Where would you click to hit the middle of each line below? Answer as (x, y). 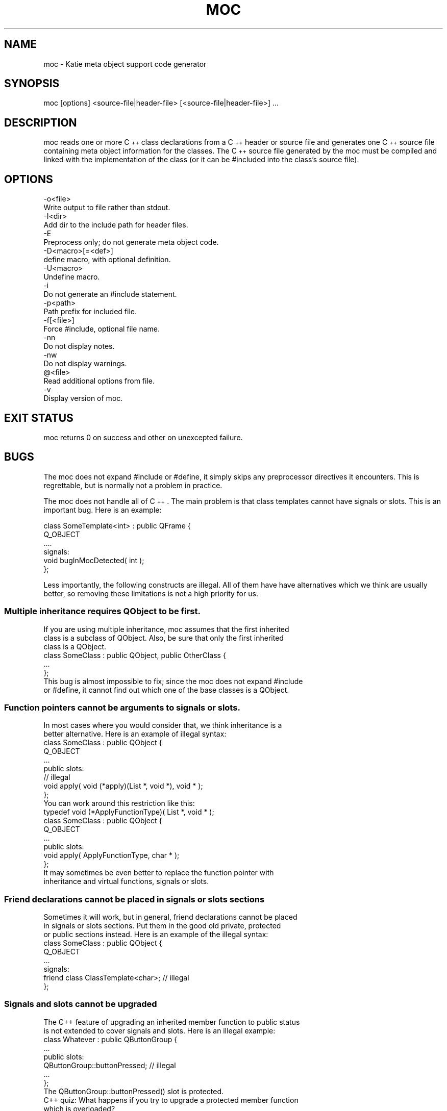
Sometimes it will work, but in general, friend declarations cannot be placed (170, 917)
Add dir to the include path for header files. (116, 225)
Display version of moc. (83, 398)
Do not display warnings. (85, 364)
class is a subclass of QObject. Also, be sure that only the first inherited (164, 638)
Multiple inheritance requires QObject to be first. (102, 611)
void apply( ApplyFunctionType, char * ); (111, 855)
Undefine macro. (72, 277)
